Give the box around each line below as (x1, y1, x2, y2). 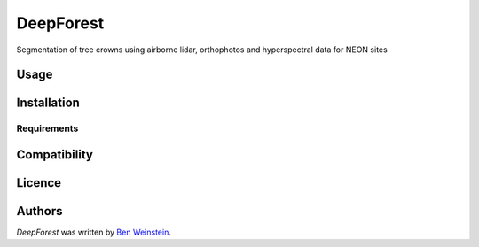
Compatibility (16, 147, 93, 162)
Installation (16, 96, 80, 111)
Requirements (16, 122, 79, 135)
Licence (16, 175, 62, 190)
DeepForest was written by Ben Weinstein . (16, 227, 172, 238)
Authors (16, 204, 63, 219)
